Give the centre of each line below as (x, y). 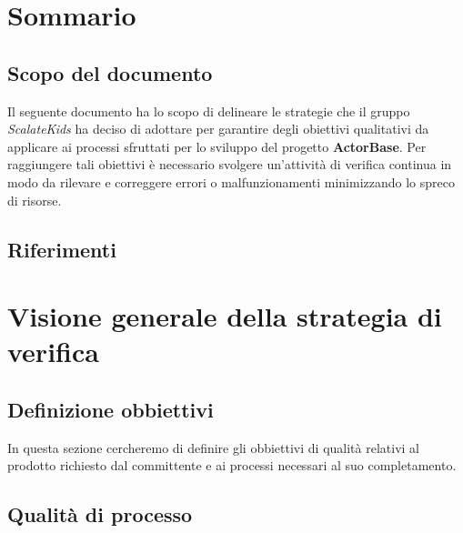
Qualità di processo (100, 514)
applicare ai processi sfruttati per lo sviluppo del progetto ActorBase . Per (217, 146)
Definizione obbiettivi (111, 409)
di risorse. (35, 200)
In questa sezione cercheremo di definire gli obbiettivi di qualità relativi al (213, 447)
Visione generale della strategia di (225, 316)
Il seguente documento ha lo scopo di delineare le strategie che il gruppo (209, 111)
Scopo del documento (110, 72)
